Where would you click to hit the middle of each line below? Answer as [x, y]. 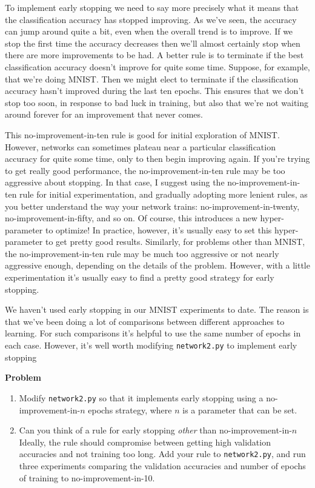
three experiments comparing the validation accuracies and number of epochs [162, 465]
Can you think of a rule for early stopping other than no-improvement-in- [155, 430]
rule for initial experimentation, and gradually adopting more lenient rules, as [164, 194]
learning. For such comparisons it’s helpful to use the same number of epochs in [153, 333]
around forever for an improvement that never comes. [104, 114]
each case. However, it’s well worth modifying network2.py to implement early [151, 345]
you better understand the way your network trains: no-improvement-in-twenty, [152, 206]
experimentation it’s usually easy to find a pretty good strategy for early [140, 277]
